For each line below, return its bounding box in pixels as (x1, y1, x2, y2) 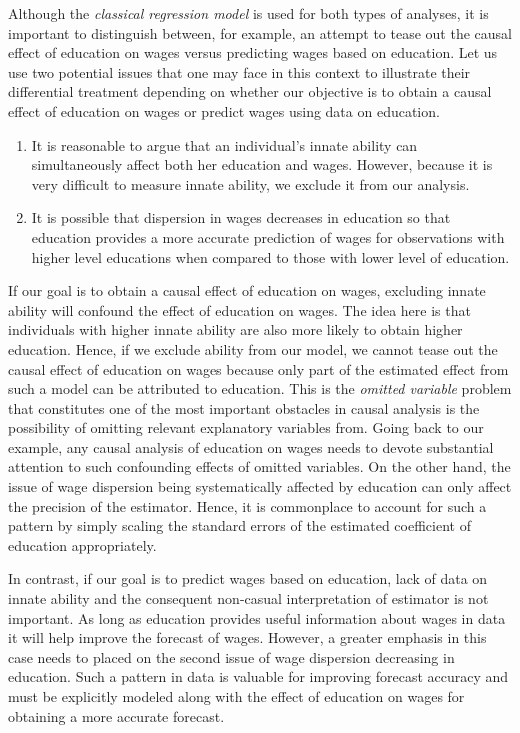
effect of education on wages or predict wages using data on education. (8, 100, 440, 121)
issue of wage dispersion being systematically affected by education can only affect (8, 476, 512, 497)
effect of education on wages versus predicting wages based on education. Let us (8, 42, 498, 63)
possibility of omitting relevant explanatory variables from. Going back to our (8, 417, 484, 438)
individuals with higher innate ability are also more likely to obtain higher (8, 319, 463, 340)
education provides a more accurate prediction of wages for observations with (31, 226, 505, 247)
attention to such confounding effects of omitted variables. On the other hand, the (8, 456, 511, 477)
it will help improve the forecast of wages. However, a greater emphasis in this (8, 627, 487, 648)
